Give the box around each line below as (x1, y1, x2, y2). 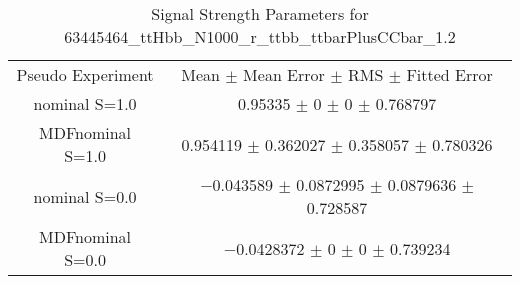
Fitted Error (406, 63, 493, 86)
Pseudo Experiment (16, 63, 154, 86)
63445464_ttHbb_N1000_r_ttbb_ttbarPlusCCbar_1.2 (64, 25, 456, 48)
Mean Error (243, 63, 325, 86)
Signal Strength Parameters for (151, 2, 369, 25)
